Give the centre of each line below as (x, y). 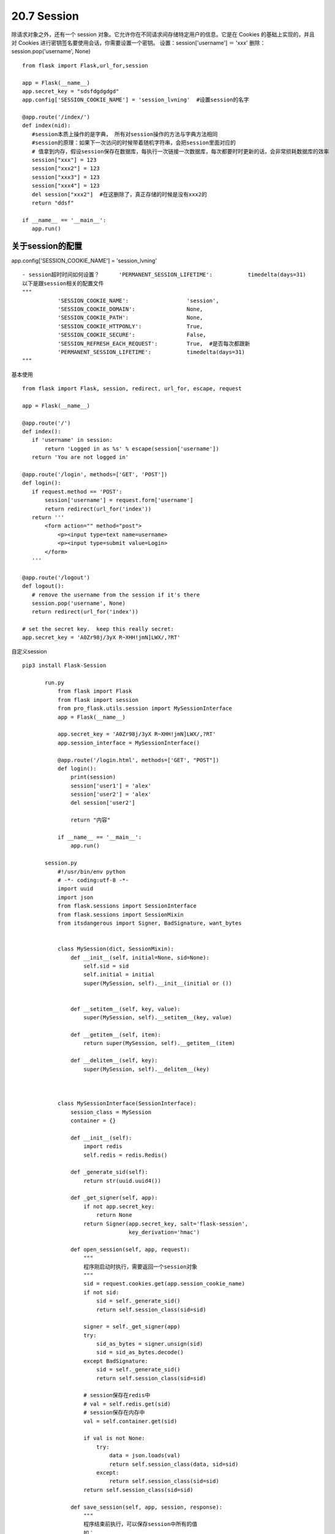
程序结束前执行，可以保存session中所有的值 (141, 1524)
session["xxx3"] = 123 (66, 177)
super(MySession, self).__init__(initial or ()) (158, 983)
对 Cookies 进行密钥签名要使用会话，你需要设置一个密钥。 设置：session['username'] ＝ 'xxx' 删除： (138, 42)
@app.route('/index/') (56, 117)
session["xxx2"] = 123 (66, 168)
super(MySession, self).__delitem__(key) (146, 1069)
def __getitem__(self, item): (116, 1035)
